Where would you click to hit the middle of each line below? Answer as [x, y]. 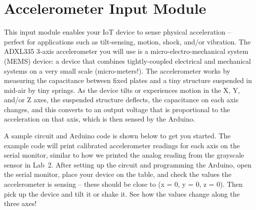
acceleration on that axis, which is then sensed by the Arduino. [100, 119]
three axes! [20, 203]
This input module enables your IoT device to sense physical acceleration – [118, 32]
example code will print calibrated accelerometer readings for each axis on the [122, 145]
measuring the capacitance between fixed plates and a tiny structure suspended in [128, 80]
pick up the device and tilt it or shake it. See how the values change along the [122, 193]
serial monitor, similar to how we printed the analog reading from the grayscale [124, 155]
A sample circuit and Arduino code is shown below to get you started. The [117, 136]
